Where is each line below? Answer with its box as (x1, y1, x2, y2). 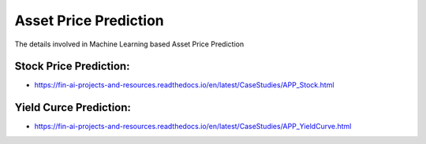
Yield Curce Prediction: (14, 101, 132, 114)
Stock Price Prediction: (14, 60, 130, 73)
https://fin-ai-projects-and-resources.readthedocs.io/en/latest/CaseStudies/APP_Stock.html (34, 80, 334, 90)
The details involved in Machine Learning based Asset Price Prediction (14, 39, 245, 49)
